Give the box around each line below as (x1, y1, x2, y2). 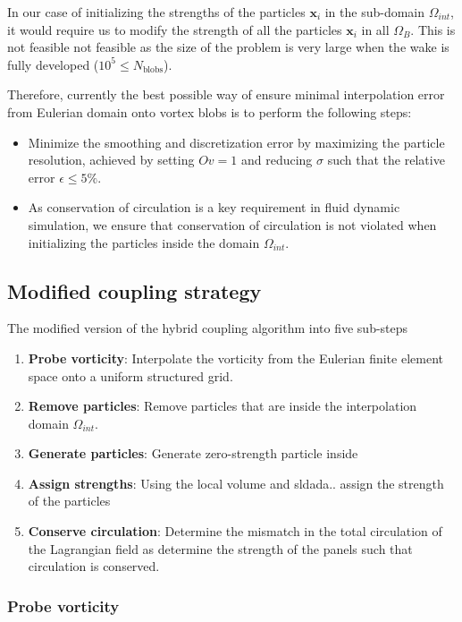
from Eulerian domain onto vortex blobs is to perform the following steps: (7, 102, 412, 121)
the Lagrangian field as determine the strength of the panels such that (28, 539, 413, 558)
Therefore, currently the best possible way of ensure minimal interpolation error (7, 85, 445, 104)
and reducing (240, 150, 313, 169)
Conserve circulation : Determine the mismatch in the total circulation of (28, 522, 442, 541)
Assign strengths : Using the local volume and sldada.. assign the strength (28, 473, 444, 492)
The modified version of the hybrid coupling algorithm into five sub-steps (7, 319, 408, 337)
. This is (410, 20, 456, 38)
